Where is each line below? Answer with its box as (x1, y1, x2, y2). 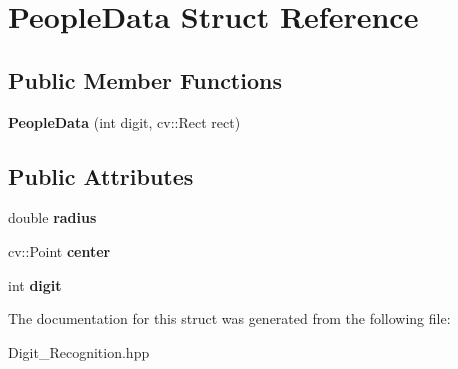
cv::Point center (8, 240, 111, 261)
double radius (8, 207, 97, 228)
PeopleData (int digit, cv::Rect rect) (8, 111, 241, 132)
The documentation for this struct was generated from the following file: (8, 308, 451, 329)
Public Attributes (8, 160, 194, 191)
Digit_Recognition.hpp (8, 341, 150, 362)
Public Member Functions (8, 64, 282, 95)
